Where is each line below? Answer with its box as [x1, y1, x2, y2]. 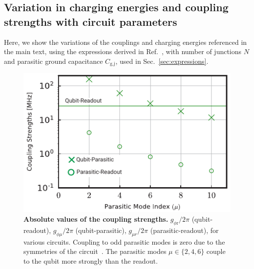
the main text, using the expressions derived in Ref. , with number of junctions [4, 46, 242, 57]
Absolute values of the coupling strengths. [23, 214, 169, 224]
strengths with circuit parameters [4, 14, 177, 29]
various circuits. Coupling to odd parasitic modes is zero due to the [23, 236, 225, 247]
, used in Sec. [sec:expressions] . [115, 56, 209, 66]
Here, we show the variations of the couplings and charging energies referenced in [4, 37, 247, 47]
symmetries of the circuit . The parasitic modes [23, 246, 167, 256]
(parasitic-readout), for [150, 225, 219, 235]
